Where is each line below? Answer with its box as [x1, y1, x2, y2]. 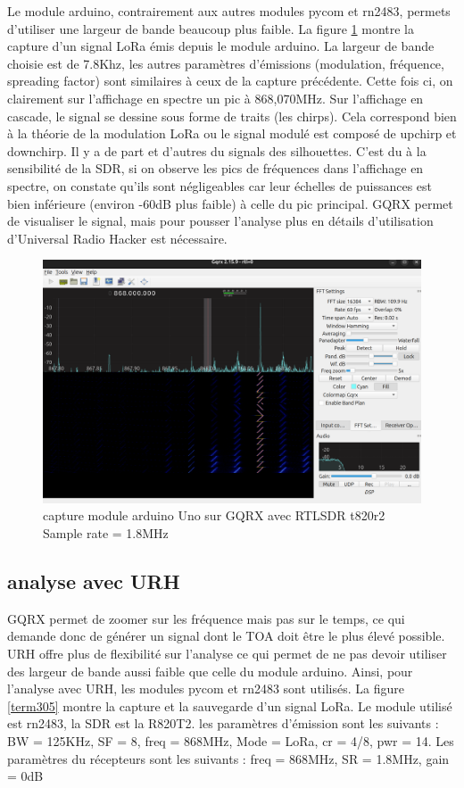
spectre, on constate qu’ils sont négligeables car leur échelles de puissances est [7, 176, 433, 195]
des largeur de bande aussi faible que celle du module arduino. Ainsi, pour [7, 661, 413, 680]
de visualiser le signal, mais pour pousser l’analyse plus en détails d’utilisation [7, 212, 434, 230]
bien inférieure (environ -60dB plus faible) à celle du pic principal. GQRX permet [7, 194, 453, 212]
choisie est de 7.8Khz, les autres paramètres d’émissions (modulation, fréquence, [7, 54, 444, 72]
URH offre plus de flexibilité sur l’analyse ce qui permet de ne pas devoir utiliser [7, 643, 447, 662]
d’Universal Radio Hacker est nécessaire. [7, 228, 228, 247]
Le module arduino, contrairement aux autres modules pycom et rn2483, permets [7, 2, 451, 20]
